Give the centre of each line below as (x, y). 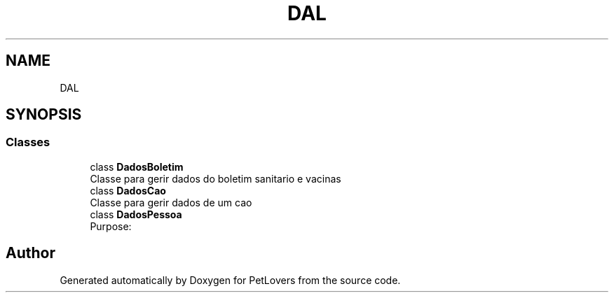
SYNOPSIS (44, 115)
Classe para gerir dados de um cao (171, 202)
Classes (28, 142)
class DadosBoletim (137, 166)
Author (30, 253)
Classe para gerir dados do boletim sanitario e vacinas (216, 178)
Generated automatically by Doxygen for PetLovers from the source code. (230, 280)
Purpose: (111, 226)
